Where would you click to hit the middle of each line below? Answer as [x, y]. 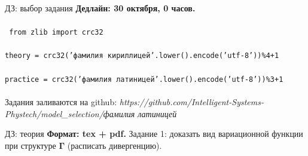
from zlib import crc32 [56, 33]
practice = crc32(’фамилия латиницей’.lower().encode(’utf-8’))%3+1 [144, 79]
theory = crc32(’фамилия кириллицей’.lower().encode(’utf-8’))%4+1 [142, 56]
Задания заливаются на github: [61, 101]
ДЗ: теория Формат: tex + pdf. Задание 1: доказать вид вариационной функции [154, 134]
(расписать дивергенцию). [115, 145]
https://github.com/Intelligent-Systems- [191, 101]
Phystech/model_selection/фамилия [70, 113]
